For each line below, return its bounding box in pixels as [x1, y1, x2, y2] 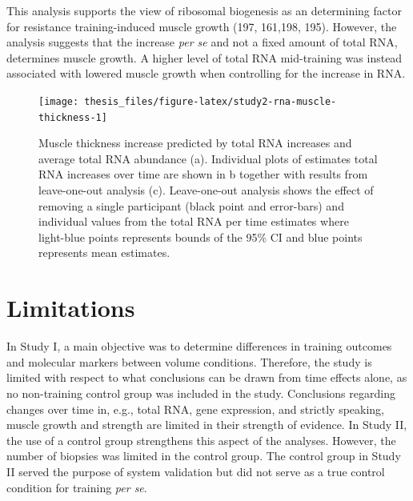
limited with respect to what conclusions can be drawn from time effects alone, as [6, 369, 407, 386]
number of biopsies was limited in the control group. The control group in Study [6, 447, 401, 464]
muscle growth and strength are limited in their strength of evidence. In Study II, [6, 416, 407, 433]
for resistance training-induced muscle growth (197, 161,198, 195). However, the [6, 18, 397, 34]
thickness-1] [38, 111, 107, 123]
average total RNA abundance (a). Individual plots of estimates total [38, 150, 378, 166]
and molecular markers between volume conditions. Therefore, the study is [6, 353, 372, 370]
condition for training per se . [6, 479, 147, 495]
